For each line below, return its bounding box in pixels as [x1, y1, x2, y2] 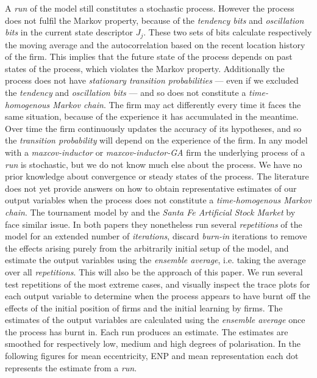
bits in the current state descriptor [5, 26, 134, 38]
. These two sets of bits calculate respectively [143, 26, 312, 38]
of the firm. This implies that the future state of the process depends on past [5, 50, 293, 63]
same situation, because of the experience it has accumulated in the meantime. [5, 110, 299, 123]
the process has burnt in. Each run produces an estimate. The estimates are [5, 325, 288, 338]
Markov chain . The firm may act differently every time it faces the [52, 98, 301, 111]
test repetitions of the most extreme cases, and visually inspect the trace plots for [5, 277, 310, 290]
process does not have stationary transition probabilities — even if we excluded [5, 74, 299, 87]
